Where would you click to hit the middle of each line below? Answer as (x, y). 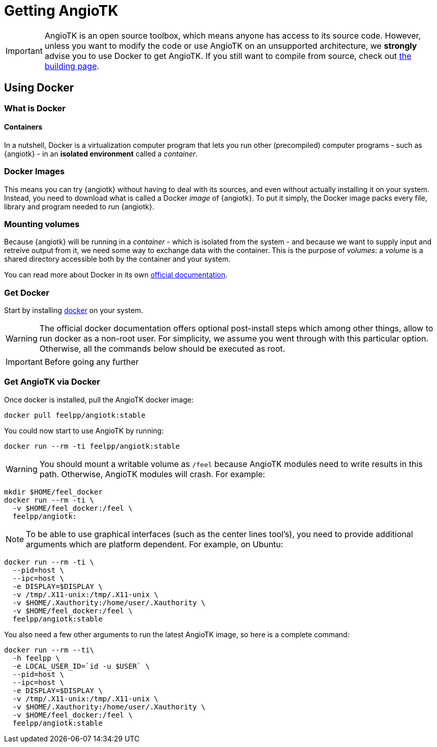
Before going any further (91, 362)
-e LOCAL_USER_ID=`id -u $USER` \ (81, 666)
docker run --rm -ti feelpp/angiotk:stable (92, 446)
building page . (72, 66)
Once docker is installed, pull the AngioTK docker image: (99, 399)
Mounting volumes (42, 224)
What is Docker (35, 108)
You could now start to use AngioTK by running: (84, 430)
